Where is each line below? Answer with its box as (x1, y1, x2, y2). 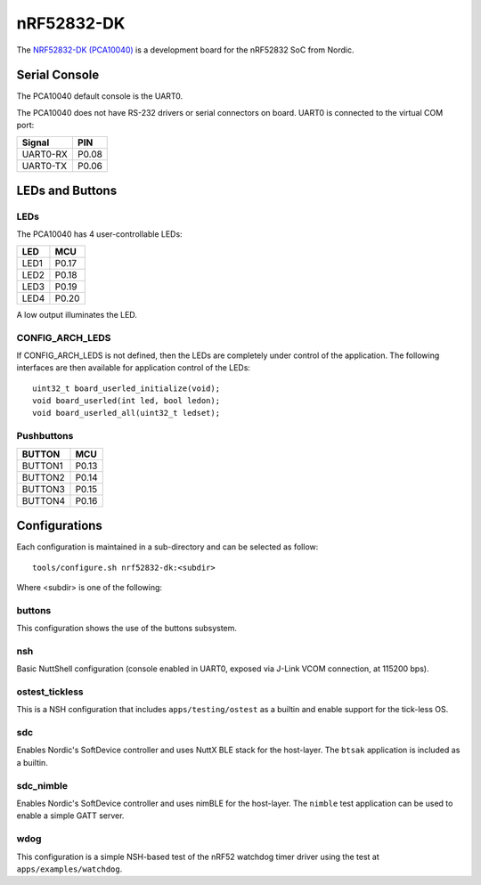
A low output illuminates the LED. (16, 309, 138, 320)
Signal (21, 136, 50, 149)
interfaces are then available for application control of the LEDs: (16, 362, 251, 373)
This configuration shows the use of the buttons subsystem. (16, 623, 238, 634)
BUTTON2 (21, 471, 66, 483)
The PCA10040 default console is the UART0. (16, 91, 183, 101)
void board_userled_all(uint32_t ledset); (32, 408, 221, 418)
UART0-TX (21, 159, 67, 172)
